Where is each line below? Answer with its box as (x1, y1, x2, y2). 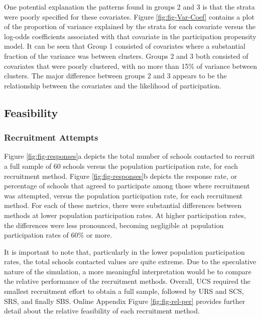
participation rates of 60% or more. (4, 230, 112, 240)
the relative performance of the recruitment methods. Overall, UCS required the (4, 276, 250, 286)
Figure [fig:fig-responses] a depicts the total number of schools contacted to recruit (4, 151, 255, 161)
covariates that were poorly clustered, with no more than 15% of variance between (4, 60, 257, 71)
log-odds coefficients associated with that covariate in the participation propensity (4, 31, 256, 41)
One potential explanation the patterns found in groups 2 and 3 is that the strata (4, 2, 255, 12)
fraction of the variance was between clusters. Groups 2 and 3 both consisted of (4, 50, 248, 61)
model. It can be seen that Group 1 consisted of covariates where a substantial (4, 41, 245, 51)
